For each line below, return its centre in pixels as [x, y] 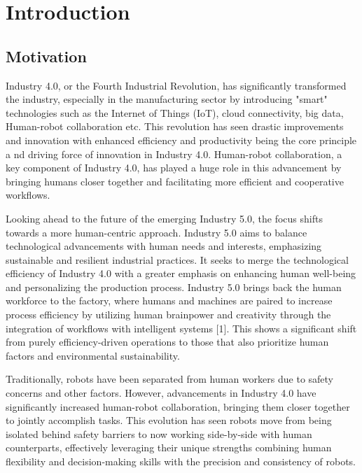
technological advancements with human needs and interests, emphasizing [164, 246]
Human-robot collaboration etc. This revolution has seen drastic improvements [175, 126]
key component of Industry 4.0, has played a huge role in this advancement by [174, 168]
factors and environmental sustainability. [93, 355]
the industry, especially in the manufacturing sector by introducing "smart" [167, 99]
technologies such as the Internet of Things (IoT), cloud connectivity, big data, [175, 112]
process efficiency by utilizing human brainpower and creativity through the [168, 315]
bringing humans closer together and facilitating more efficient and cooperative [175, 181]
